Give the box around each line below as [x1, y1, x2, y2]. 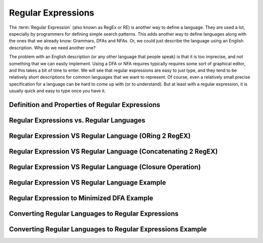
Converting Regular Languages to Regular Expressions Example [9, 225, 207, 233]
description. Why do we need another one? [9, 44, 96, 51]
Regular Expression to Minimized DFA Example [9, 194, 153, 202]
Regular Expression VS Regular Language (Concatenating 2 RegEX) [9, 147, 218, 156]
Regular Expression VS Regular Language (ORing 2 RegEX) [9, 132, 191, 140]
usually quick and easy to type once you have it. [9, 88, 106, 94]
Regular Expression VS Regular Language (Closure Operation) [9, 162, 201, 171]
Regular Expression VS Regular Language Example [9, 178, 166, 186]
